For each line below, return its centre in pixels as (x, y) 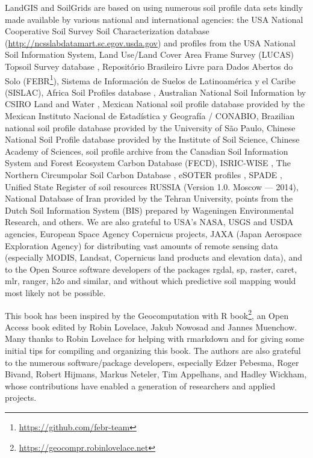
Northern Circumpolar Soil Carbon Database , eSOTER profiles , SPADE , (144, 174)
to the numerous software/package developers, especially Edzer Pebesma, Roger (152, 362)
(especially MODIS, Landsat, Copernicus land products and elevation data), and (153, 257)
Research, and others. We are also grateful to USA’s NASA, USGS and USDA (149, 222)
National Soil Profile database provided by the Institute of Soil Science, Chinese (152, 139)
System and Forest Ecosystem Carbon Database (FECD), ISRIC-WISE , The (148, 163)
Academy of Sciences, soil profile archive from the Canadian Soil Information (147, 151)
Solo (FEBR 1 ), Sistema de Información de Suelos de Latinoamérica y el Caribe (150, 79)
